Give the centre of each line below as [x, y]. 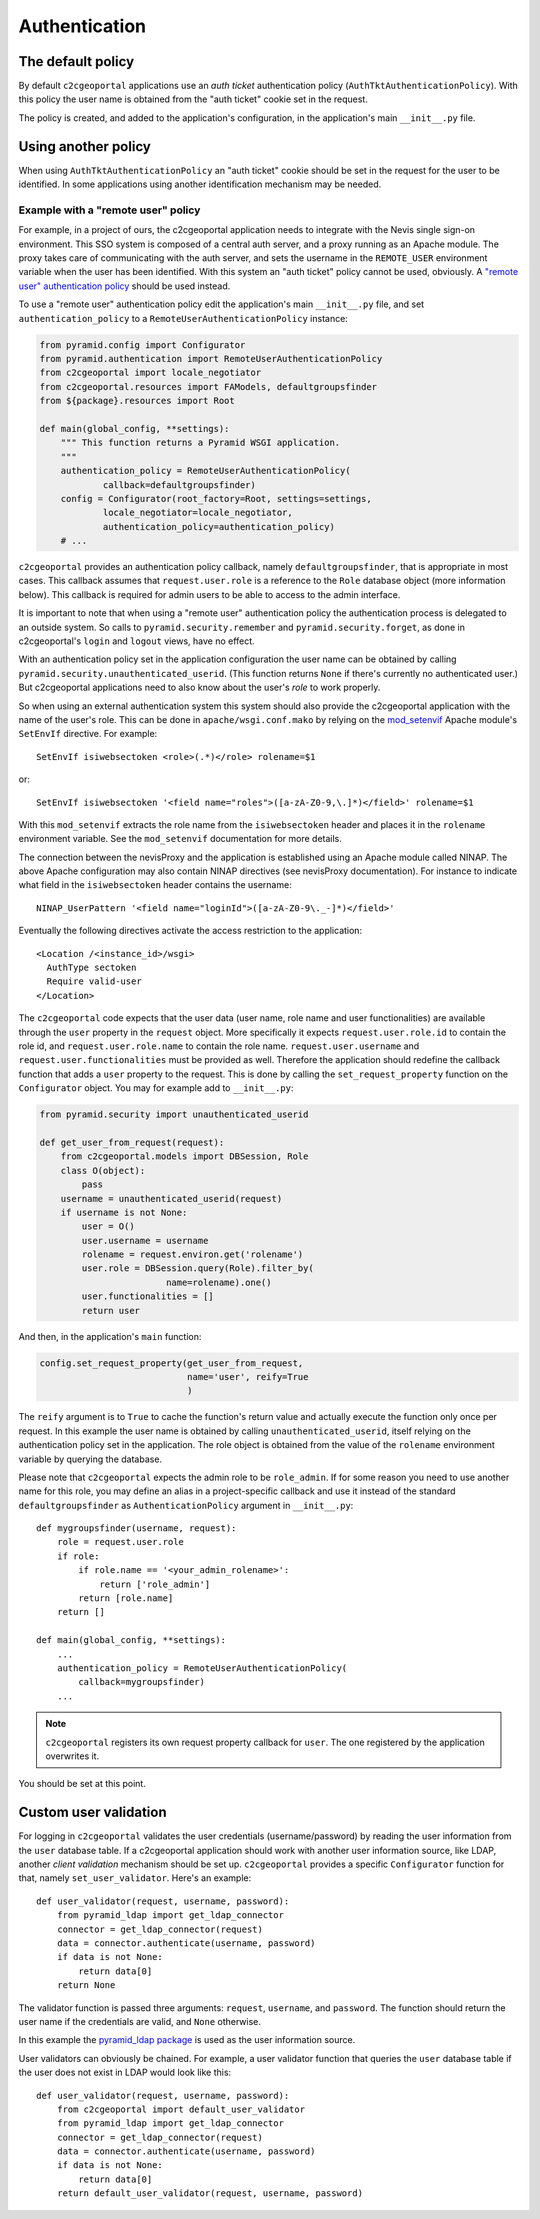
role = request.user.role [120, 1542]
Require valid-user [94, 981]
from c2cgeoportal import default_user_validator [180, 2109]
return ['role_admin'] [155, 1584]
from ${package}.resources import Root [137, 401]
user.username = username [145, 1240]
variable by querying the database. [90, 1459]
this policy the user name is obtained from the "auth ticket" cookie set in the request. [193, 99]
